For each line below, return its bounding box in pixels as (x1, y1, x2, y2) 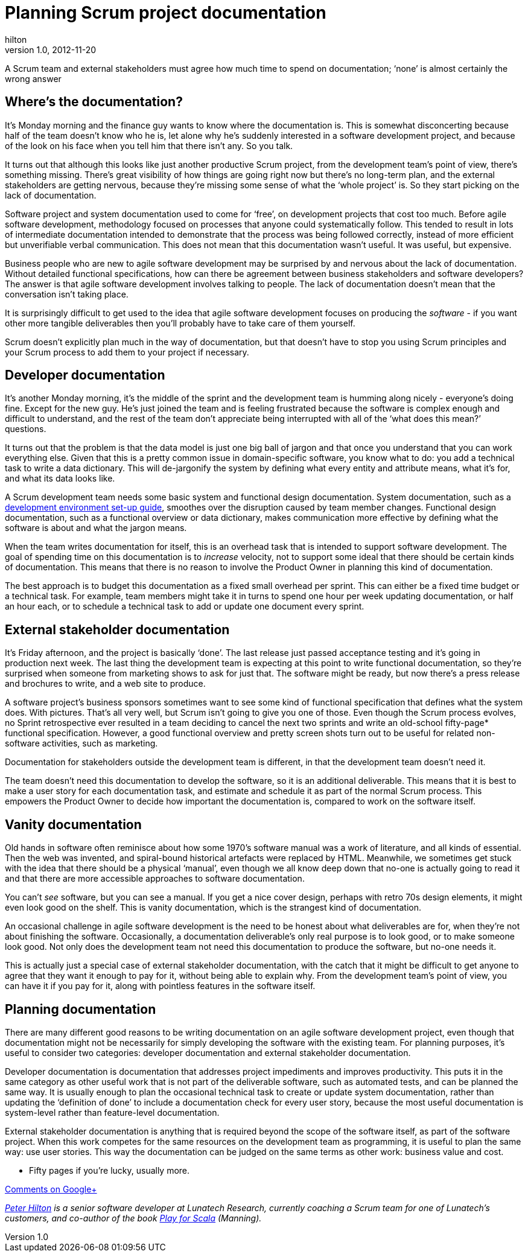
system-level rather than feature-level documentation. (5, 1107, 220, 1118)
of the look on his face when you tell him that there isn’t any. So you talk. (5, 140, 293, 151)
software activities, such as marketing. (5, 738, 158, 749)
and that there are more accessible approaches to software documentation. (5, 873, 305, 884)
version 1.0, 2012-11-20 (5, 44, 97, 55)
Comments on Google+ (5, 1183, 97, 1194)
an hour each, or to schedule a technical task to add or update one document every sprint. (5, 601, 364, 612)
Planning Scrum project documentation (5, 2, 326, 23)
